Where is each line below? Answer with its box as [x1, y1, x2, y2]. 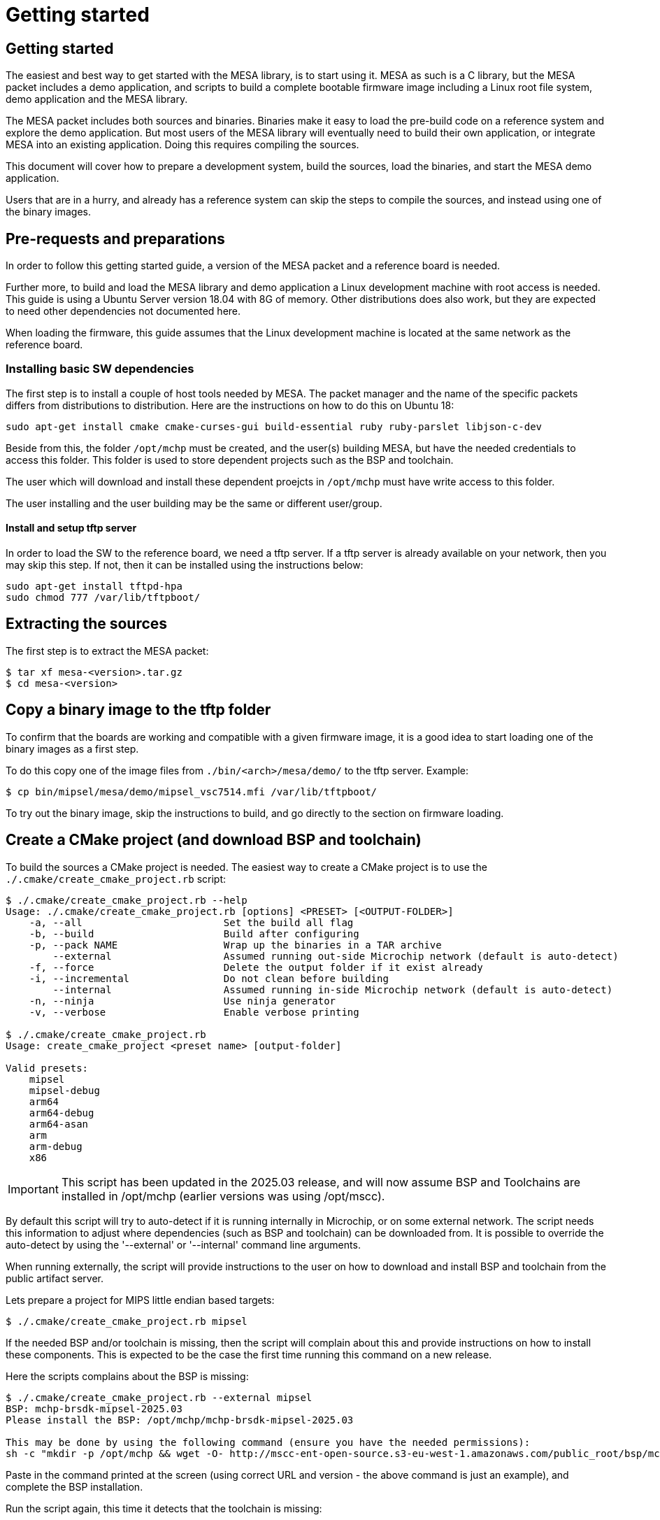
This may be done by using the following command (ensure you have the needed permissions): [6, 1436, 531, 1448]
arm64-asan [29, 1118, 89, 1130]
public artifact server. [6, 1272, 104, 1284]
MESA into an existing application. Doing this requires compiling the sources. [6, 138, 359, 151]
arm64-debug [29, 1107, 94, 1118]
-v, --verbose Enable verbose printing [29, 1006, 359, 1018]
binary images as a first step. [6, 742, 139, 755]
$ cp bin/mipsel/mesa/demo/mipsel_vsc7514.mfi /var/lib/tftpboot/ [6, 786, 378, 797]
